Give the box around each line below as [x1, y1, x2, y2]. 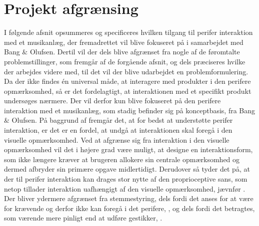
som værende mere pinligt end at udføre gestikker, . [4, 213, 162, 223]
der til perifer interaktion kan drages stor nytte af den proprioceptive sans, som [4, 174, 247, 184]
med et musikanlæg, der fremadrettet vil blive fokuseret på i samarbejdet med [4, 36, 243, 47]
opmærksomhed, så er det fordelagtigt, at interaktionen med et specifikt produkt [4, 85, 251, 96]
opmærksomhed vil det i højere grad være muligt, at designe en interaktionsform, [4, 144, 253, 155]
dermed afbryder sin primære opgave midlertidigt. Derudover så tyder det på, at [4, 164, 250, 174]
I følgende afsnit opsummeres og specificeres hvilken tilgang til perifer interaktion [4, 27, 253, 37]
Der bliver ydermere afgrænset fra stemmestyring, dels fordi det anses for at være [4, 193, 253, 204]
